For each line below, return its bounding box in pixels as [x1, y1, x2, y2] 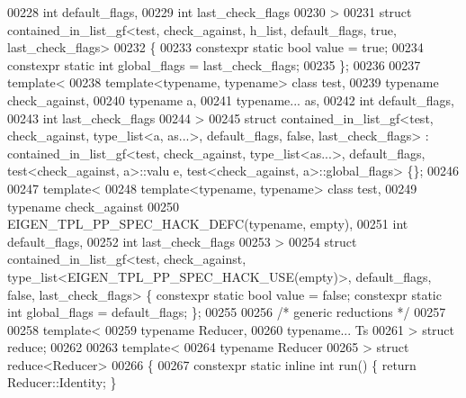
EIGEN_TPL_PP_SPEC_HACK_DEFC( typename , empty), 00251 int [7, 214, 408, 233]
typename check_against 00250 [7, 196, 180, 215]
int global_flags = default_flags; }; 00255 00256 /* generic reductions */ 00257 [7, 303, 446, 321]
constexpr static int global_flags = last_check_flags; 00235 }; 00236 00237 [7, 55, 421, 74]
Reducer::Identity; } [7, 373, 117, 392]
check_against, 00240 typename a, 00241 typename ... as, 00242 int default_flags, [7, 90, 454, 109]
